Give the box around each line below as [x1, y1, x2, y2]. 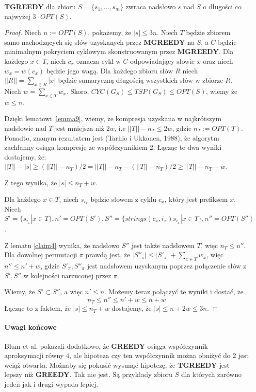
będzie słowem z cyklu [90, 194, 157, 204]
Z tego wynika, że [4, 177, 57, 187]
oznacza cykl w [76, 55, 121, 66]
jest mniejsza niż [55, 123, 104, 133]
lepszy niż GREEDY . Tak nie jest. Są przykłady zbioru [4, 369, 173, 379]
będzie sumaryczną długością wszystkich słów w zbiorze [58, 75, 224, 85]
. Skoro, [66, 86, 89, 96]
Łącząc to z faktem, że [4, 303, 71, 313]
